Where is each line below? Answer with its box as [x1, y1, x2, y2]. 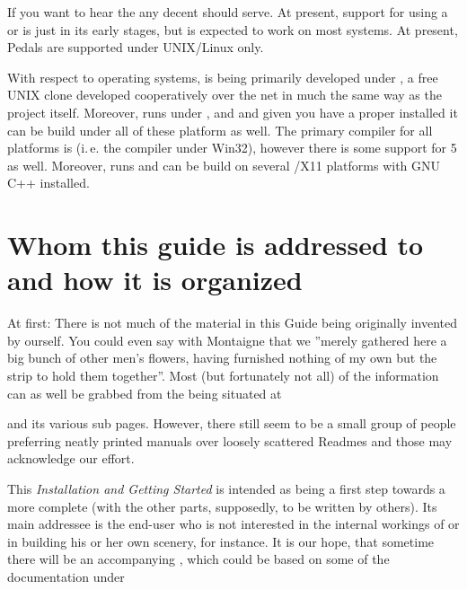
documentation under [7, 567, 125, 585]
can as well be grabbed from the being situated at [7, 383, 282, 402]
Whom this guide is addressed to [7, 226, 424, 263]
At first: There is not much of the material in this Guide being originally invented [7, 313, 458, 332]
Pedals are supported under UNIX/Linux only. [7, 38, 264, 57]
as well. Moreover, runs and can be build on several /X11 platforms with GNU [7, 155, 441, 174]
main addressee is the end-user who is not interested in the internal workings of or [7, 514, 460, 533]
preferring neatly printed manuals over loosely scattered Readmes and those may [7, 431, 453, 450]
